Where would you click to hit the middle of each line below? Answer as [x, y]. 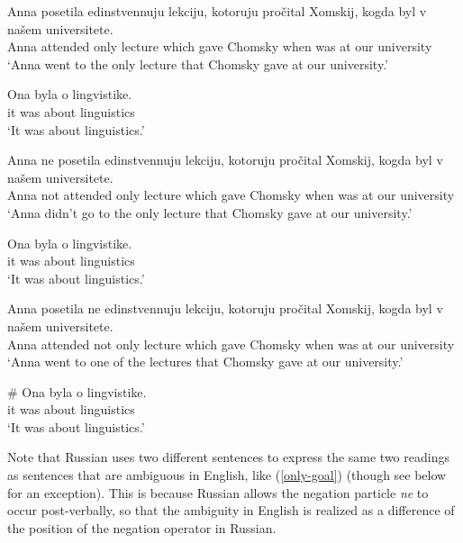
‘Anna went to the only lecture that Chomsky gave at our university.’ [198, 63]
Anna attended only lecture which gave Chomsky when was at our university [220, 46]
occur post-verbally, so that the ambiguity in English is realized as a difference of [231, 510]
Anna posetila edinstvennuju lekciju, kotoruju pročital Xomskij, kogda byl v [217, 11]
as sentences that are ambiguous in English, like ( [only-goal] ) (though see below [227, 475]
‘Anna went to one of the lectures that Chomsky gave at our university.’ [205, 362]
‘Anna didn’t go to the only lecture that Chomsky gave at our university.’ [210, 212]
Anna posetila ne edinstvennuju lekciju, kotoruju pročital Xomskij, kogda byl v [225, 308]
